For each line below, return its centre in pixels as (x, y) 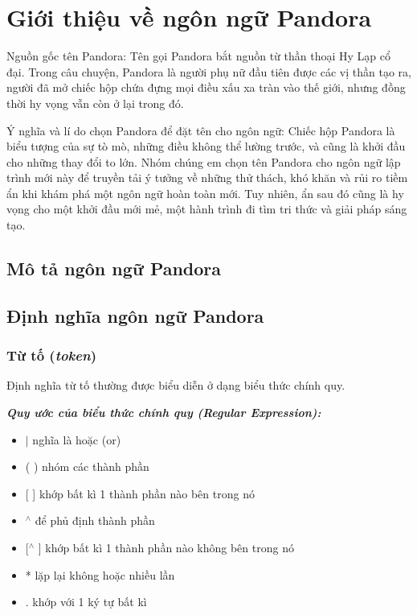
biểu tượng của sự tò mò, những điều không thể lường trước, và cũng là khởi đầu (206, 146)
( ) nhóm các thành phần (87, 466)
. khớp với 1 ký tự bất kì (86, 602)
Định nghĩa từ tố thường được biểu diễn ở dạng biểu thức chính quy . (176, 385)
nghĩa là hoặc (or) (77, 439)
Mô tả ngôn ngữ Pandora (114, 268)
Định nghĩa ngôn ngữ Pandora (135, 315)
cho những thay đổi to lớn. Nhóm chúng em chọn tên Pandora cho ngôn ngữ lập (204, 161)
